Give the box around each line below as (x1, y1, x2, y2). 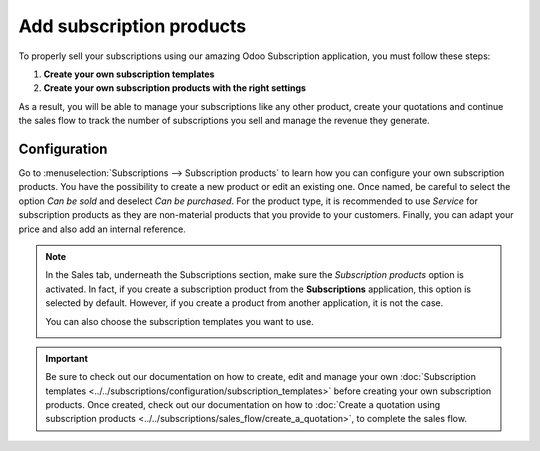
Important (45, 352, 89, 364)
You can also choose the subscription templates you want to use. (45, 315, 314, 327)
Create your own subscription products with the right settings (43, 82, 307, 94)
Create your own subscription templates (43, 68, 215, 80)
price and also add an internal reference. (18, 223, 187, 235)
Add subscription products (18, 15, 247, 37)
